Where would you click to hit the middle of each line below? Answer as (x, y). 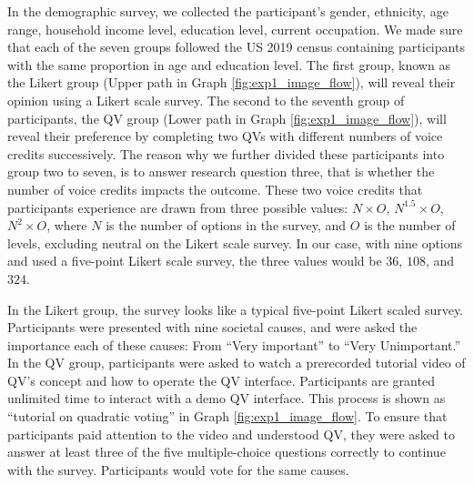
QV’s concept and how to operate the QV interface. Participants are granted (221, 380)
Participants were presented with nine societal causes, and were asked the (212, 327)
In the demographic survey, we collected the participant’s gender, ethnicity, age (228, 11)
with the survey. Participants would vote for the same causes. (178, 469)
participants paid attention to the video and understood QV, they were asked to (231, 434)
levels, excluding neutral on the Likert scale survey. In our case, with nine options (235, 242)
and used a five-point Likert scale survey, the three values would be (195, 261)
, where (67, 225)
